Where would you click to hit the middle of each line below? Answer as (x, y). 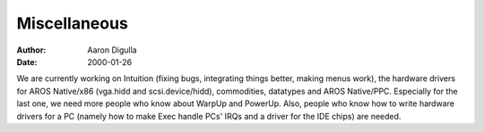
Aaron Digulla (112, 50)
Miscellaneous (73, 23)
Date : (27, 62)
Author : (31, 50)
